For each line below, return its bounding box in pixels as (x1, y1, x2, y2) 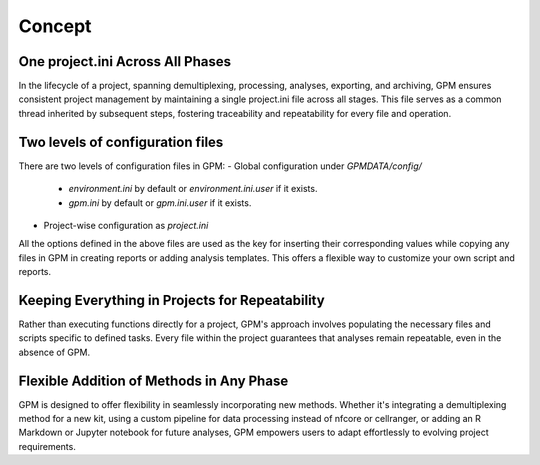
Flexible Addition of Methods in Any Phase (18, 372, 289, 389)
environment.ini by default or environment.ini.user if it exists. (68, 183, 318, 195)
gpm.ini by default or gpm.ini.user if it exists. (68, 196, 252, 209)
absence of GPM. (18, 346, 90, 358)
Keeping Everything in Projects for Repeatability (18, 291, 325, 309)
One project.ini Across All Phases (18, 53, 232, 70)
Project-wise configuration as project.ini (43, 219, 209, 231)
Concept (18, 15, 92, 37)
